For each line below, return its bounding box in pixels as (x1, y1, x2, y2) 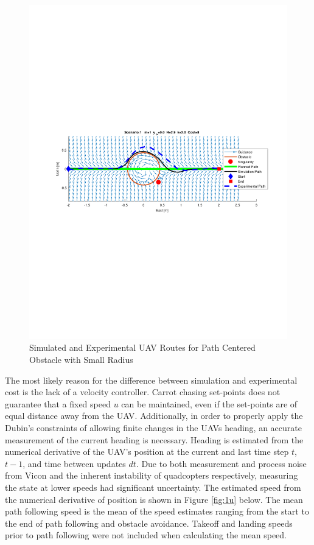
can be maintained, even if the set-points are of (121, 397, 298, 410)
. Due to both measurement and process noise (136, 457, 307, 469)
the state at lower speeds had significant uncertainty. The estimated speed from (5, 481, 301, 494)
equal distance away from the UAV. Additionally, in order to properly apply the (5, 409, 303, 422)
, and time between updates (23, 457, 126, 469)
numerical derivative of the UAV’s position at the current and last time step (5, 445, 289, 458)
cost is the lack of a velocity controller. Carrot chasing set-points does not (5, 385, 281, 398)
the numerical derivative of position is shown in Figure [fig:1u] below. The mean (5, 493, 303, 505)
